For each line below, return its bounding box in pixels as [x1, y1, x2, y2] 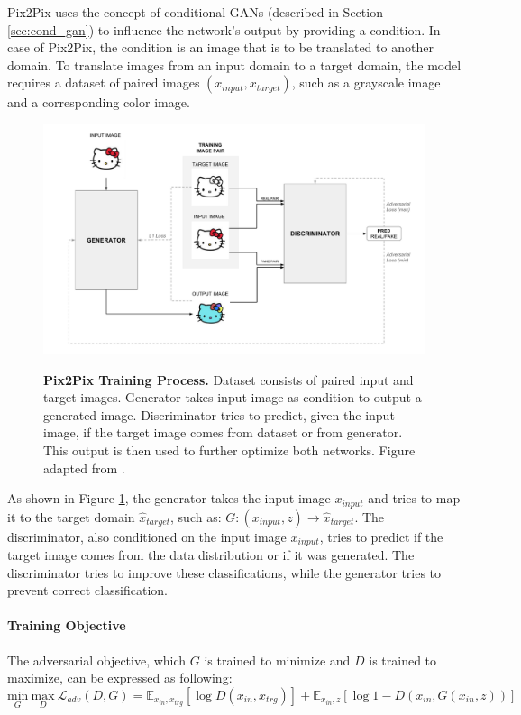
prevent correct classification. [7, 581, 168, 600]
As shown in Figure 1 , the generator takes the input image [7, 489, 331, 508]
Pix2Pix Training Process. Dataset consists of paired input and [43, 370, 414, 389]
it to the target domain [7, 507, 135, 526]
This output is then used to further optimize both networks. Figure [43, 441, 416, 459]
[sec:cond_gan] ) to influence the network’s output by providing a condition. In [7, 20, 441, 39]
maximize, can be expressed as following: [7, 668, 233, 687]
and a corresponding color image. [7, 93, 190, 112]
